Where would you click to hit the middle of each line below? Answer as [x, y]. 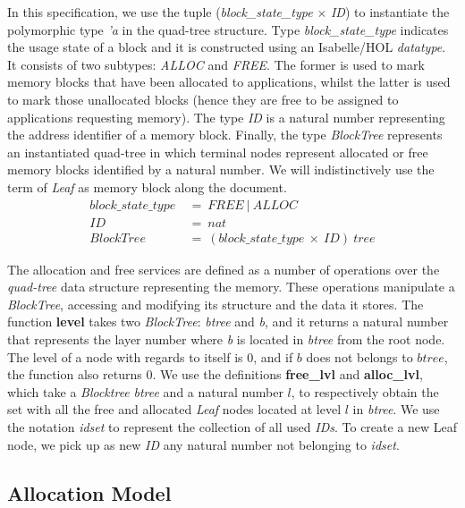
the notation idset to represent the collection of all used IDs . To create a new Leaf [232, 426]
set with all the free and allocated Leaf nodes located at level [174, 409]
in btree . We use [396, 409]
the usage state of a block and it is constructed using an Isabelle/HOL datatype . [227, 47]
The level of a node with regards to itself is [125, 356]
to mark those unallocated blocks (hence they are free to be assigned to [203, 99]
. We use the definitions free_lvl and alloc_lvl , [287, 374]
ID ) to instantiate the [390, 12]
